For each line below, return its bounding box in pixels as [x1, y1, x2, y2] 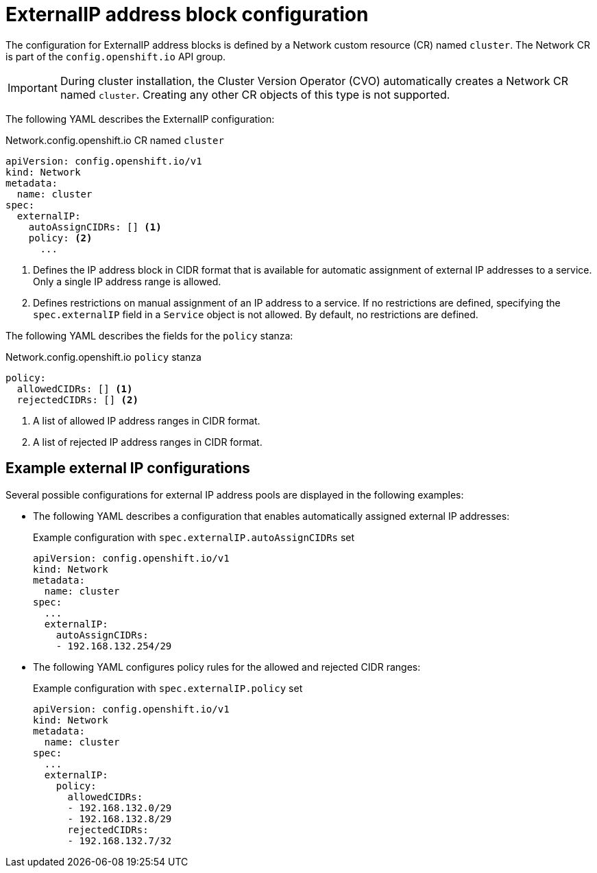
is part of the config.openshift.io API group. [5, 50, 226, 62]
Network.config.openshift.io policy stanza [5, 350, 202, 363]
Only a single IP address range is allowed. [33, 275, 221, 287]
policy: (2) [28, 232, 93, 243]
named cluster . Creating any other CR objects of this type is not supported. [60, 87, 450, 101]
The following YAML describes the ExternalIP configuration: [5, 112, 275, 125]
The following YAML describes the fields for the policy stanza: [5, 329, 293, 342]
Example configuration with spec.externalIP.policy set [33, 682, 303, 694]
